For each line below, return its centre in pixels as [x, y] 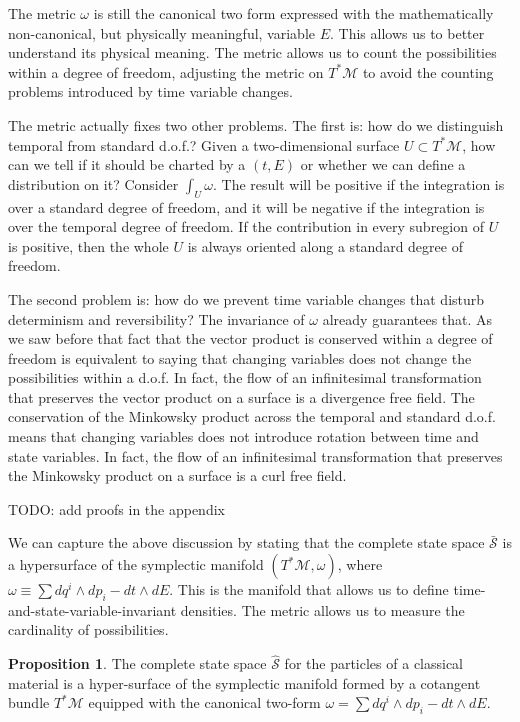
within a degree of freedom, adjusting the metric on [166, 71]
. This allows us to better [407, 32]
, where [360, 564]
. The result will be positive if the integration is [359, 183]
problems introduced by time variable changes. [150, 91]
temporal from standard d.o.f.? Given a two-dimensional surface [204, 144]
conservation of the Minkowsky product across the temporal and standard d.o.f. [252, 416]
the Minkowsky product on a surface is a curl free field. [177, 475]
